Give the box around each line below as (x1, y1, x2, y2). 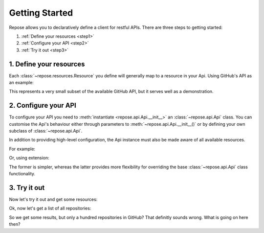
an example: (9, 80, 34, 86)
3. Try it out (9, 184, 45, 192)
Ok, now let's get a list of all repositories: (9, 206, 91, 211)
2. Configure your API (9, 101, 77, 110)
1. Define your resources (9, 60, 85, 68)
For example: (9, 146, 36, 152)
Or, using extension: (9, 155, 50, 161)
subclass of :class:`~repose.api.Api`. (9, 128, 83, 134)
